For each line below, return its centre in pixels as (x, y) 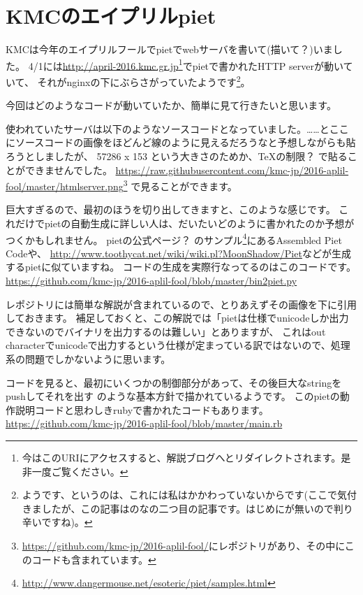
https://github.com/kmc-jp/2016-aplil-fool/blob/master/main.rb (144, 423)
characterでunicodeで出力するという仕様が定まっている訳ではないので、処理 (178, 345)
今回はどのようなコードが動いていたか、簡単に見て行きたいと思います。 (171, 105)
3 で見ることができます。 (180, 185)
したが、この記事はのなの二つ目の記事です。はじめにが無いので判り (197, 508)
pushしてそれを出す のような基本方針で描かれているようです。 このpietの (173, 396)
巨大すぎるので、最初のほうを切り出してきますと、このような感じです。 (171, 209)
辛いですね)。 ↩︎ (57, 522)
